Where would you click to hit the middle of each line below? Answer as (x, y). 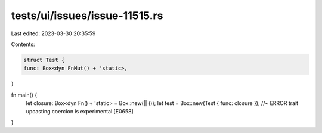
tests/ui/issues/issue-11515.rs (87, 16)
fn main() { (24, 95)
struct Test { (44, 60)
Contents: (23, 44)
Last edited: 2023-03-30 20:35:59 (53, 33)
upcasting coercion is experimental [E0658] (80, 112)
